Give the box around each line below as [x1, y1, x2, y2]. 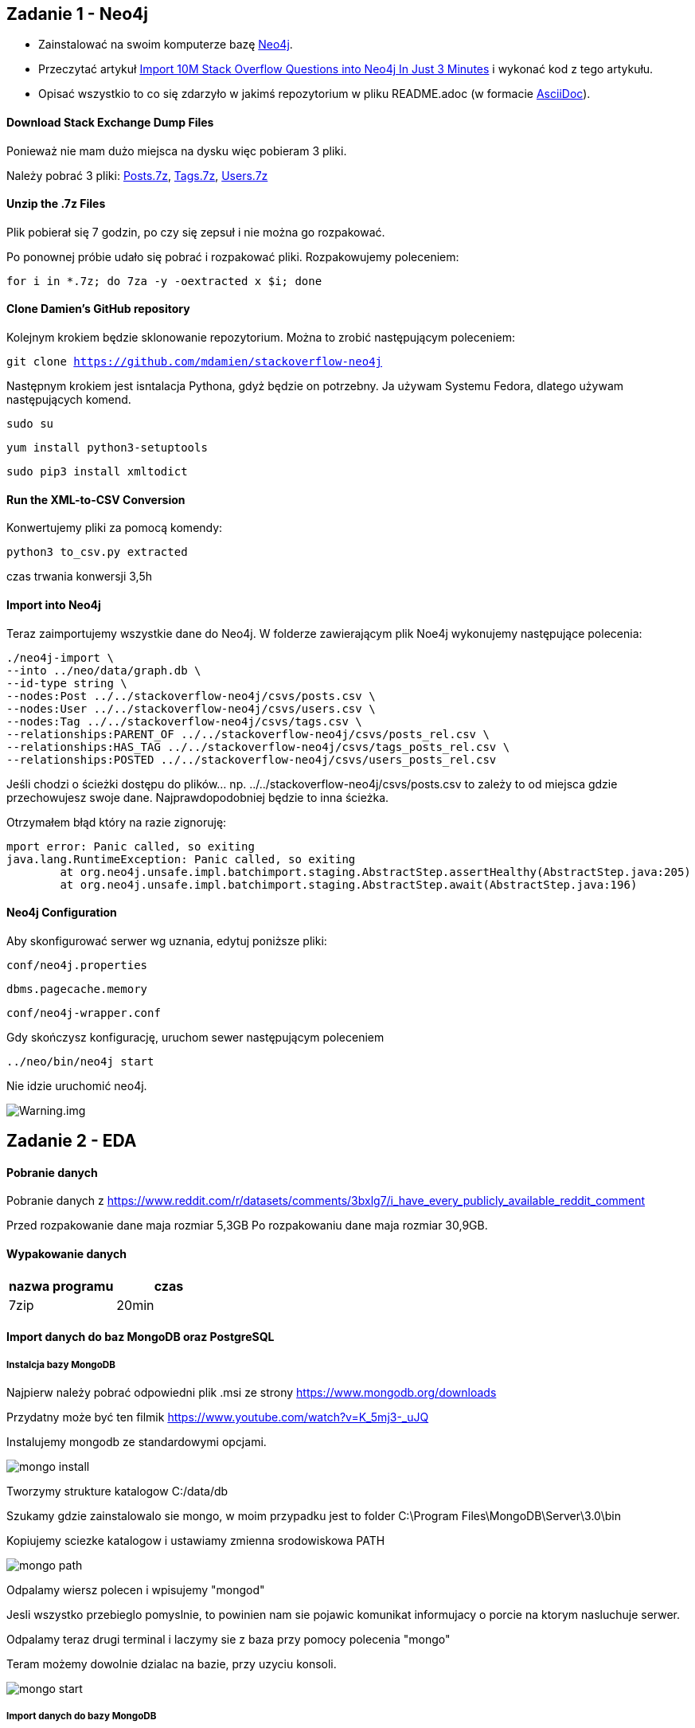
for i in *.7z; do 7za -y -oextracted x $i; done [6, 274, 322, 287]
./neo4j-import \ [6, 651, 114, 664]
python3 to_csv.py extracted [6, 545, 188, 559]
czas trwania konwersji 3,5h [6, 569, 152, 584]
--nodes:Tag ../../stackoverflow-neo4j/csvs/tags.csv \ [6, 714, 362, 728]
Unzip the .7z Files [6, 197, 106, 211]
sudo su [6, 417, 54, 431]
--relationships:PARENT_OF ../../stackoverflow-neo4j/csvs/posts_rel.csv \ [6, 727, 490, 741]
